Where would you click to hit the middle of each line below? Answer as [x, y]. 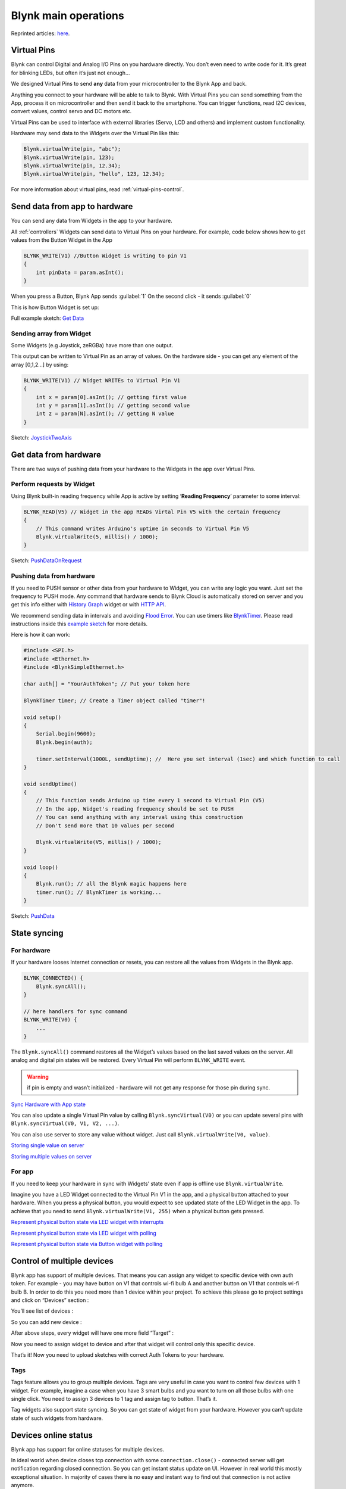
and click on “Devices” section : [50, 1300]
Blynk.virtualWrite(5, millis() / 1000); [97, 537]
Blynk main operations [67, 15]
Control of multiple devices [62, 1261]
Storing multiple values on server [51, 1156]
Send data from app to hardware [72, 206]
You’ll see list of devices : [42, 1311]
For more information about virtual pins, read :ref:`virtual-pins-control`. [97, 189]
